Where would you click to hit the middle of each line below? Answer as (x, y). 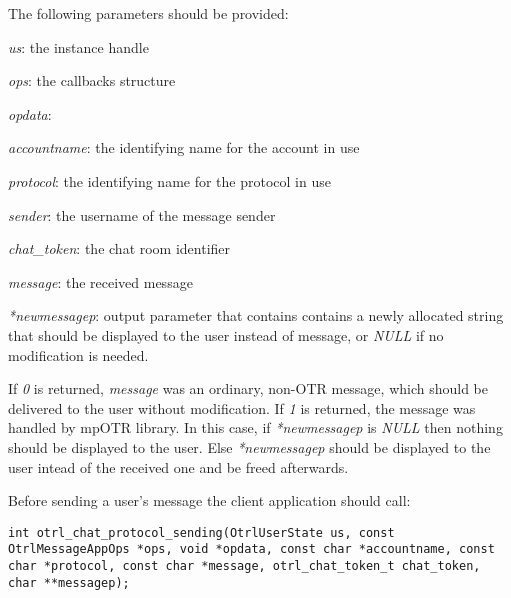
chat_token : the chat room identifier (119, 248)
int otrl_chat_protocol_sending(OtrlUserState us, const (201, 532)
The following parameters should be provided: (148, 13)
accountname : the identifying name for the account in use (184, 147)
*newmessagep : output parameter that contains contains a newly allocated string (256, 315)
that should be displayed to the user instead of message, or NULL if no (226, 334)
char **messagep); (69, 582)
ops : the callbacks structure (92, 80)
